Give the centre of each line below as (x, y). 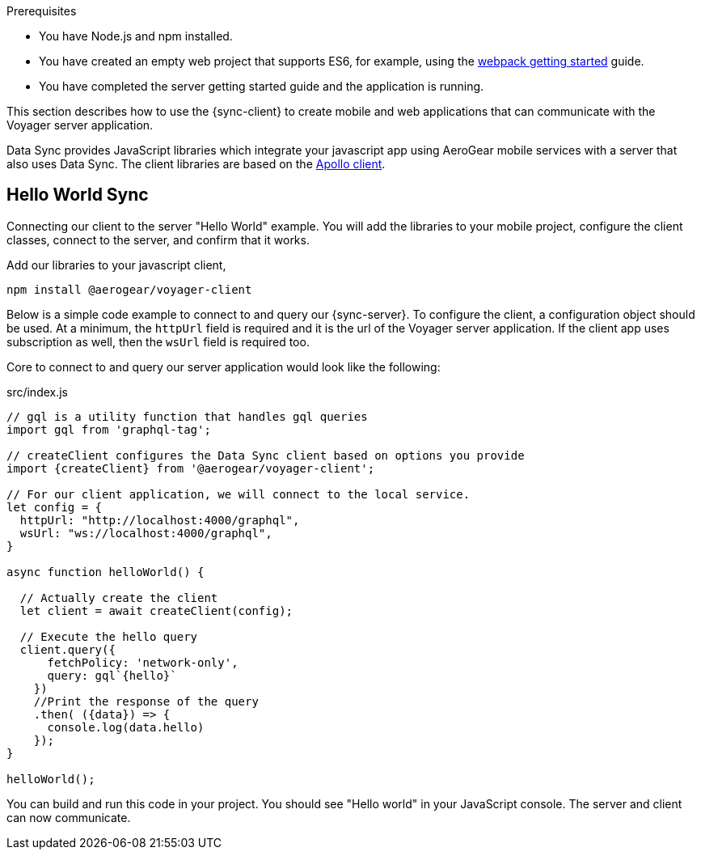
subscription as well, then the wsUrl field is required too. (158, 341)
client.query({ (68, 649)
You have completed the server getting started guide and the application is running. (262, 86)
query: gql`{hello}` (112, 675)
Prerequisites (42, 11)
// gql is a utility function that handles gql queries (187, 416)
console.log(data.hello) (126, 727)
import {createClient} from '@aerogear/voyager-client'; (191, 468)
